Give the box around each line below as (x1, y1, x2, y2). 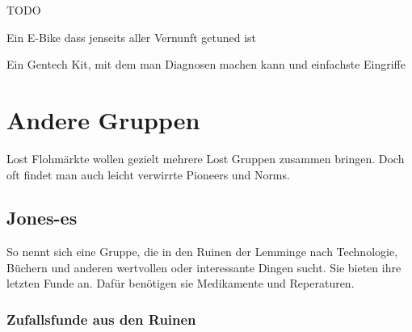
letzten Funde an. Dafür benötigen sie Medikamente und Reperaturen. (6, 275, 355, 292)
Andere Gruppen (6, 103, 200, 136)
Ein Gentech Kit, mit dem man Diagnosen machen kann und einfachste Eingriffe (6, 56, 406, 73)
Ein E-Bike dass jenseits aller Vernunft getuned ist (6, 28, 257, 45)
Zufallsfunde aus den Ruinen (6, 309, 196, 329)
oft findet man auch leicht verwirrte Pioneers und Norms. (6, 166, 290, 183)
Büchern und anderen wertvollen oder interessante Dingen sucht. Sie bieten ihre (6, 258, 401, 275)
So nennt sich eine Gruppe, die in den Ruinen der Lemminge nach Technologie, (6, 243, 398, 260)
